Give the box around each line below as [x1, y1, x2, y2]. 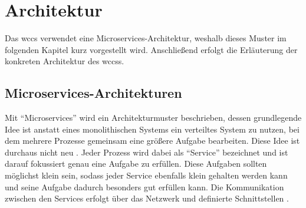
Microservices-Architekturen [5, 84, 182, 102]
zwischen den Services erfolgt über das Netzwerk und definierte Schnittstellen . [5, 192, 289, 204]
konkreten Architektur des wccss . [5, 55, 124, 67]
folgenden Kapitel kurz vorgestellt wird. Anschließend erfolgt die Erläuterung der [5, 43, 298, 55]
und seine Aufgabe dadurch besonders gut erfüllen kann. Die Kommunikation [5, 180, 284, 193]
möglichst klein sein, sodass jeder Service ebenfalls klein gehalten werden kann [5, 169, 288, 181]
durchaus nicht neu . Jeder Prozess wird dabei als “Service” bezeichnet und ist [5, 146, 288, 158]
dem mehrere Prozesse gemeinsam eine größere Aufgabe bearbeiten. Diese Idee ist [5, 134, 300, 147]
